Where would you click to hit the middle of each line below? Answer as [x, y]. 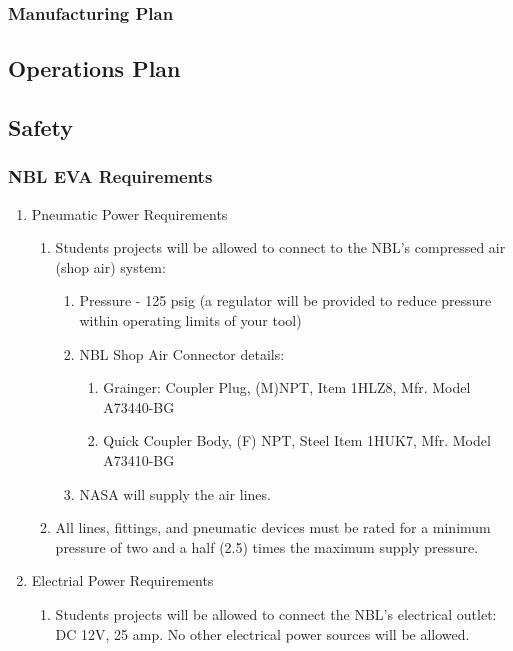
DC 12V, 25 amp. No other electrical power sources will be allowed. [262, 633]
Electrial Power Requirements [122, 580]
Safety [41, 127]
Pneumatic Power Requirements [129, 213]
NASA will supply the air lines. [175, 493]
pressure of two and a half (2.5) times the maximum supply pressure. [267, 546]
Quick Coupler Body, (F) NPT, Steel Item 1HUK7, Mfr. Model [297, 440]
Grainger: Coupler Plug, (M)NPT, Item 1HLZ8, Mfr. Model [287, 387]
